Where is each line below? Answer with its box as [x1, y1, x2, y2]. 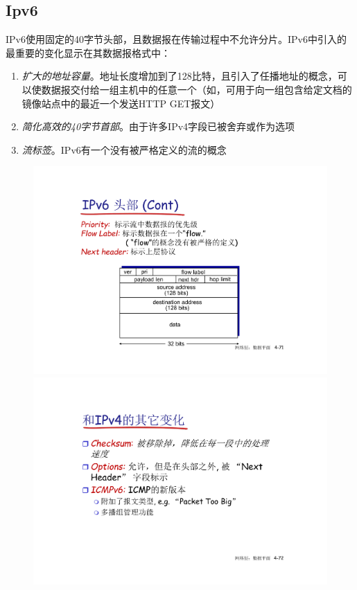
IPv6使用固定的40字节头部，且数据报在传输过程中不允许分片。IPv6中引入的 [6, 32, 347, 46]
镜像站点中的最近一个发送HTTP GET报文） [21, 96, 220, 110]
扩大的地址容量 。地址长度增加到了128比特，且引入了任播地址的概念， [21, 69, 338, 83]
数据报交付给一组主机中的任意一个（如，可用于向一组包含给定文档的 [41, 82, 352, 96]
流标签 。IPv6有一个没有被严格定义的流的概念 [21, 142, 227, 157]
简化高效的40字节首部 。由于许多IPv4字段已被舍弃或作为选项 [21, 119, 295, 134]
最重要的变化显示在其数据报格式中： [6, 45, 171, 60]
